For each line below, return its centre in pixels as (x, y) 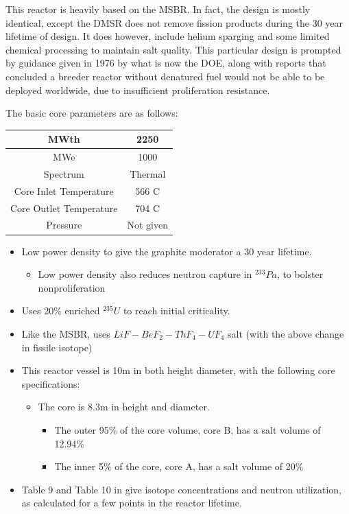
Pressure (64, 225)
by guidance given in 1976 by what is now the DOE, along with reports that (166, 63)
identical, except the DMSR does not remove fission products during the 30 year (174, 22)
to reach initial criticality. (177, 311)
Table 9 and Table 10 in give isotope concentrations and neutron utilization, (181, 489)
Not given (147, 225)
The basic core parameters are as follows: (92, 113)
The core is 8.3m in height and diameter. (124, 407)
